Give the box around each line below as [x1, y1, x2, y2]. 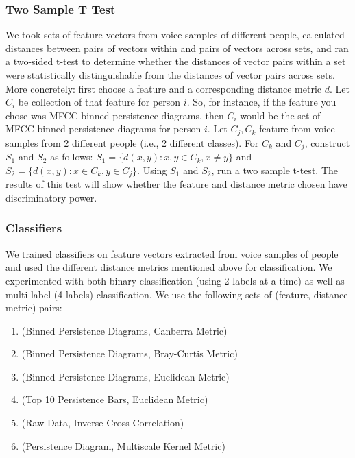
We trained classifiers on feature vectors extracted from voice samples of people [5, 246, 339, 261]
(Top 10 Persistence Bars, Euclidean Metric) [21, 392, 208, 407]
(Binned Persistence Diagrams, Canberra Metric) [21, 323, 228, 337]
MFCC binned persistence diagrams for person [5, 121, 201, 136]
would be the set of [240, 108, 321, 122]
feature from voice [259, 121, 335, 136]
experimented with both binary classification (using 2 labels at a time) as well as [5, 273, 345, 287]
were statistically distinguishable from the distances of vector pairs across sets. [5, 68, 335, 82]
